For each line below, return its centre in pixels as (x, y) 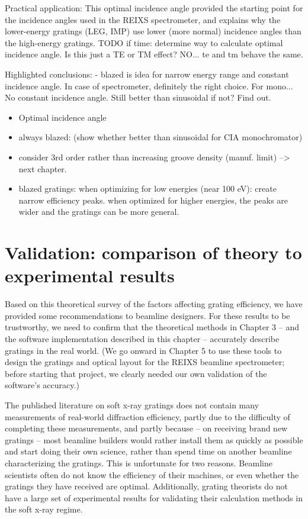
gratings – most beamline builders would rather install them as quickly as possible (154, 439)
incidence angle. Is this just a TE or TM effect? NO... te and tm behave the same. (154, 54)
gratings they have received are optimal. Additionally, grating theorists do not (147, 486)
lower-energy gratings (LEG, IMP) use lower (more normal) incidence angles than (153, 31)
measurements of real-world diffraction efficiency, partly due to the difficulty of (147, 416)
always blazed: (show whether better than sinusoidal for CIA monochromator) (161, 137)
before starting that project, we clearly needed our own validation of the (136, 373)
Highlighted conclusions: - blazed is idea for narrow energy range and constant (147, 74)
